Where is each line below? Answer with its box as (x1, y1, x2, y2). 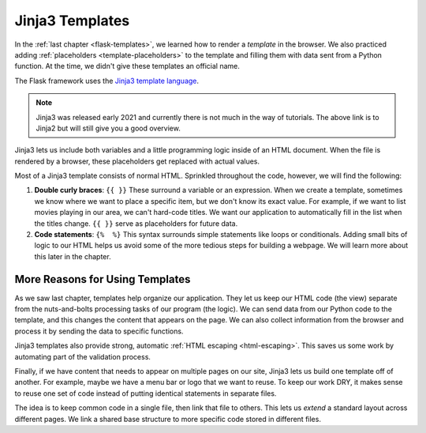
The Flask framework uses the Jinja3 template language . (14, 76, 200, 85)
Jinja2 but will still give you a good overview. (35, 123, 181, 133)
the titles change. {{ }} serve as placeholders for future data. (34, 218, 238, 228)
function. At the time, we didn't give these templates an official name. (14, 62, 241, 71)
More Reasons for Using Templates (14, 273, 191, 286)
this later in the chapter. (34, 251, 111, 261)
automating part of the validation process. (14, 352, 151, 361)
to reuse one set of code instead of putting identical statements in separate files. (14, 388, 277, 398)
